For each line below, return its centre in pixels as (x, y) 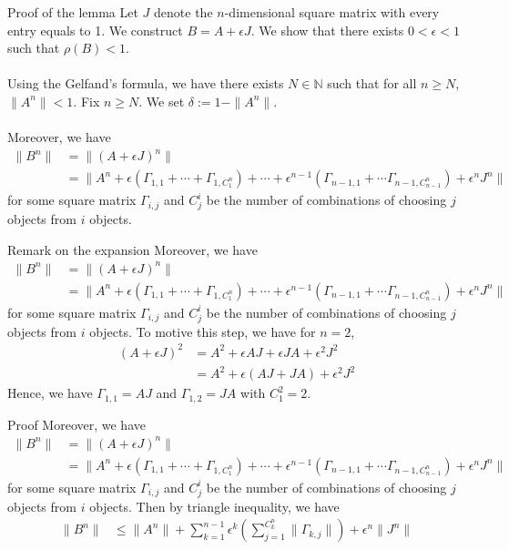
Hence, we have (50, 393)
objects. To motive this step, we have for (203, 331)
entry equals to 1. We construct (95, 30)
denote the (183, 12)
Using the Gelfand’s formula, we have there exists (146, 83)
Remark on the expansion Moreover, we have (132, 249)
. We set (162, 101)
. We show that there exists (327, 30)
